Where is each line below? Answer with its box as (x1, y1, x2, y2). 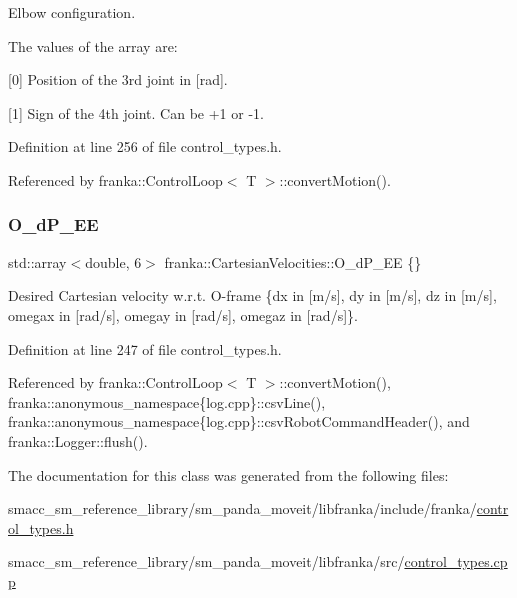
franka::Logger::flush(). (8, 430, 148, 451)
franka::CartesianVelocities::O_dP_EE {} (164, 251, 422, 272)
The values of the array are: (8, 35, 178, 56)
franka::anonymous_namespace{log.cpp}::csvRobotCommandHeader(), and (8, 411, 470, 432)
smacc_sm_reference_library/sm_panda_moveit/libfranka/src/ (8, 551, 405, 572)
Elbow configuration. (8, 2, 136, 22)
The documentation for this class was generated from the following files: (8, 464, 449, 485)
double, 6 (85, 251, 142, 272)
